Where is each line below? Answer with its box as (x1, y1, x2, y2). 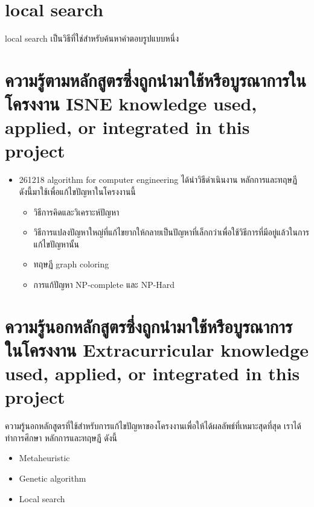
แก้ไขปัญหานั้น (33, 237, 79, 250)
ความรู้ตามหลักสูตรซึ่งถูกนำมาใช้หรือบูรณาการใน (5, 67, 306, 92)
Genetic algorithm (19, 472, 86, 485)
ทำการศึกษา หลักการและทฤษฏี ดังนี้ (5, 431, 118, 444)
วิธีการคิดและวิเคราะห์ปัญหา (33, 205, 120, 218)
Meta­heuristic (19, 451, 70, 464)
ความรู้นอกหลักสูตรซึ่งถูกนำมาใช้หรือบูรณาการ (5, 313, 293, 338)
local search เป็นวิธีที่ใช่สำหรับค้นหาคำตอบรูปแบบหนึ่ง (5, 32, 179, 45)
